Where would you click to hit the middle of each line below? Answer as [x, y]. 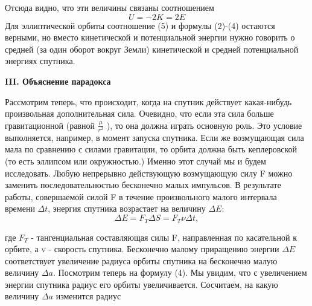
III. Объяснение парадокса [58, 81]
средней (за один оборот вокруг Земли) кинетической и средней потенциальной [152, 49]
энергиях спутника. [40, 61]
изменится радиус [88, 296]
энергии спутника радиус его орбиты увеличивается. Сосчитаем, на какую [142, 284]
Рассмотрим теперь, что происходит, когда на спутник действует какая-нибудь [148, 101]
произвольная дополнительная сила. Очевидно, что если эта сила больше [139, 113]
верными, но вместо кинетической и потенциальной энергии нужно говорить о [150, 37]
